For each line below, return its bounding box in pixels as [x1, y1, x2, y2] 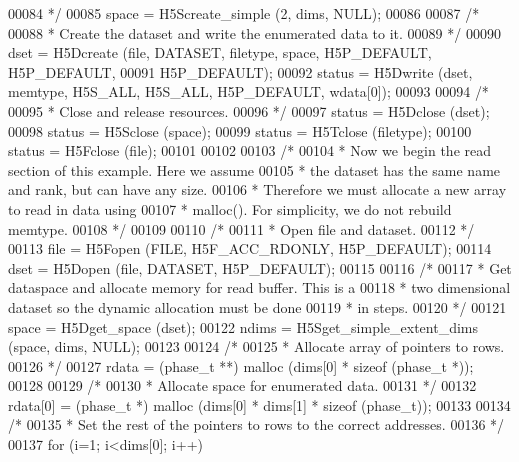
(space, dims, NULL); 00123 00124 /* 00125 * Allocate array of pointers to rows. [8, 336, 505, 357]
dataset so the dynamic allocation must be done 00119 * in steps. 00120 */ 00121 [8, 296, 507, 317]
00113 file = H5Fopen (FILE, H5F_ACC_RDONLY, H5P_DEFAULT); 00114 [8, 238, 492, 259]
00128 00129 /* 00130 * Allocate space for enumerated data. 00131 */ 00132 [8, 375, 477, 396]
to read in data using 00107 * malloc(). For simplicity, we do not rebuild [8, 198, 452, 219]
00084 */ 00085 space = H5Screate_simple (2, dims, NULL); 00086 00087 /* [8, 3, 480, 23]
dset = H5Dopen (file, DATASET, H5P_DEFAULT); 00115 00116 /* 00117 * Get [8, 257, 512, 278]
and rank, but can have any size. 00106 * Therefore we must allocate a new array [8, 179, 507, 200]
